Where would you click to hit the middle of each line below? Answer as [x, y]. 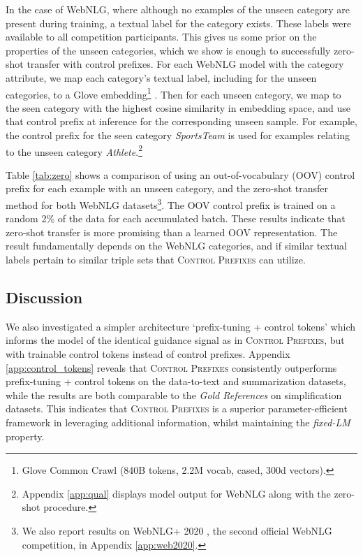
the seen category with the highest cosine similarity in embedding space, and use [178, 107]
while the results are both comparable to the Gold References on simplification [174, 395]
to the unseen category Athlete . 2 [74, 150]
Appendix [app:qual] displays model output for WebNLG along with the [176, 493]
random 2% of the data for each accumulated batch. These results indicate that [176, 218]
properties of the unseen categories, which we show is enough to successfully [168, 50]
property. [25, 436]
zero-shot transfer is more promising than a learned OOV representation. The [172, 232]
